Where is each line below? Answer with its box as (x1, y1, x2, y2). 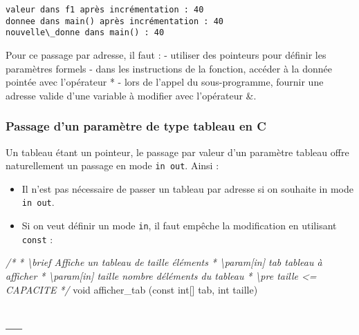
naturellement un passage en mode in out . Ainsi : (6, 158, 219, 173)
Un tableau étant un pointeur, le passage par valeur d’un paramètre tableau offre (6, 144, 349, 159)
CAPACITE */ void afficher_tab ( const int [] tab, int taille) (6, 282, 258, 296)
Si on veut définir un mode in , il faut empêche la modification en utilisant (21, 218, 337, 233)
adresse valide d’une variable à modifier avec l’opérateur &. (6, 88, 257, 102)
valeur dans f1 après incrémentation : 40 (6, 5, 204, 15)
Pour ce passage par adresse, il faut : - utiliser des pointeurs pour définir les (6, 47, 326, 61)
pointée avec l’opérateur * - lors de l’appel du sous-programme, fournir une (6, 75, 324, 89)
